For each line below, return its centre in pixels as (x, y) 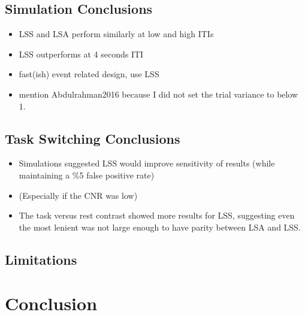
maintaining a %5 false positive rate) (87, 175)
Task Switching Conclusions (93, 138)
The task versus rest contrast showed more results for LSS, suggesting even (157, 215)
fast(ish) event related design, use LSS (89, 74)
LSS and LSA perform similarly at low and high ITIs (116, 34)
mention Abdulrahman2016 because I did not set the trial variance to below (158, 94)
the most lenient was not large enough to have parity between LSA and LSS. (160, 227)
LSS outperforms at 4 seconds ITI (81, 54)
